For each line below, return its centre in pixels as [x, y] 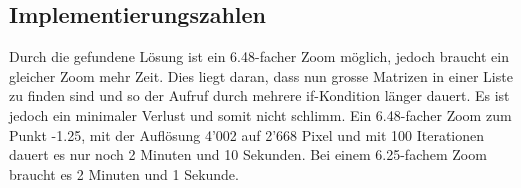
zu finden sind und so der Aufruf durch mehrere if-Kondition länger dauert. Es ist [259, 95]
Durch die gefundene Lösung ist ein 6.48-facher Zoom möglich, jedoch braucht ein [259, 56]
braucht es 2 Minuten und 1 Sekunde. [124, 173]
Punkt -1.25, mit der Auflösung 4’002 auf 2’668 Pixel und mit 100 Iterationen [247, 134]
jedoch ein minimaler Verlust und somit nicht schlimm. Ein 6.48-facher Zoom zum [260, 114]
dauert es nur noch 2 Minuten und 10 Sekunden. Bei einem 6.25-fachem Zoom [248, 154]
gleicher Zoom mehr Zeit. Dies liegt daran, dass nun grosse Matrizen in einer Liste [261, 75]
